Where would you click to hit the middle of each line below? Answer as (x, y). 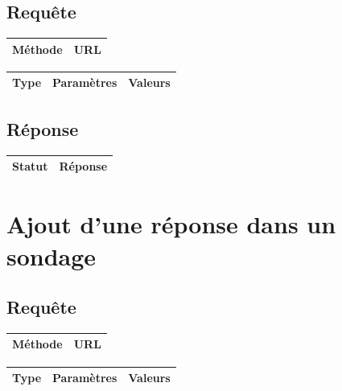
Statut (30, 166)
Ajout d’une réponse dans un (171, 224)
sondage (52, 255)
